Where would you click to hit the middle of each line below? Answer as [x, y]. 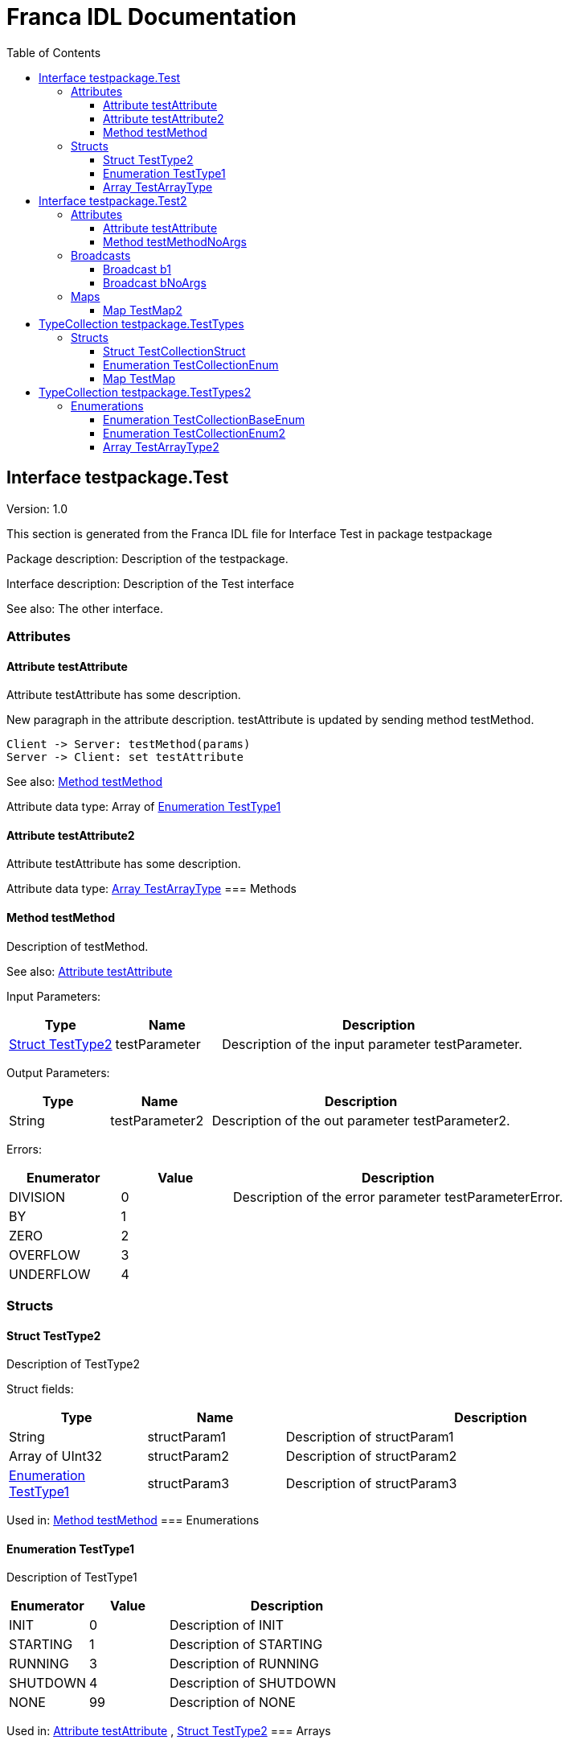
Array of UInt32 [56, 1456]
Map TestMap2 [143, 310]
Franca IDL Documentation [151, 17]
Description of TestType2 [74, 1364]
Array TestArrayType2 [161, 446]
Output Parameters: [58, 1072]
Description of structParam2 [371, 1456]
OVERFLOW [45, 1255]
